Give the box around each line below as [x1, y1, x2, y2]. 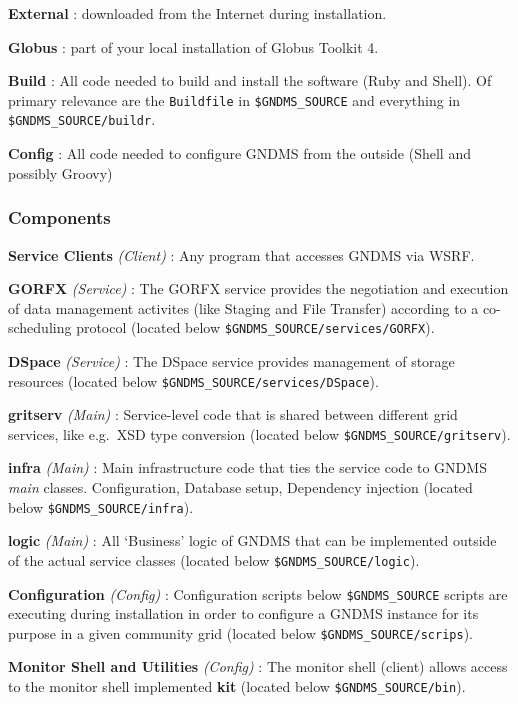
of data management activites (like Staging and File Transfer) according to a [8, 297, 479, 318]
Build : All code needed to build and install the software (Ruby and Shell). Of [8, 70, 492, 91]
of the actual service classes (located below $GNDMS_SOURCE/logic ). [8, 549, 420, 570]
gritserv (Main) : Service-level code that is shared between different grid [8, 404, 458, 425]
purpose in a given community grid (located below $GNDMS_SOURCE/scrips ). [8, 622, 473, 643]
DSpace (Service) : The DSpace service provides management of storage [8, 350, 455, 371]
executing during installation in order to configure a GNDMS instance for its [8, 603, 479, 624]
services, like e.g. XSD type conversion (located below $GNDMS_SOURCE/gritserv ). [8, 423, 511, 444]
